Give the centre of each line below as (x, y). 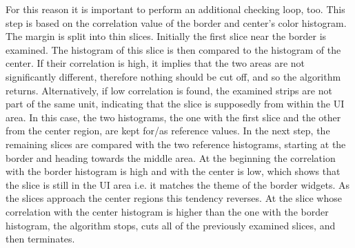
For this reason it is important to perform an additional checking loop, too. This (175, 9)
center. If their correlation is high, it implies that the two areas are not (155, 63)
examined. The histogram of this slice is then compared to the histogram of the (173, 49)
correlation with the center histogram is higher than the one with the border (167, 211)
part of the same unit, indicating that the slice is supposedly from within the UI (175, 104)
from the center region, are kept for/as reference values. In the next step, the (168, 131)
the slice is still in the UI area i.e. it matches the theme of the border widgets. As (178, 184)
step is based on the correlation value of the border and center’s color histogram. (176, 22)
